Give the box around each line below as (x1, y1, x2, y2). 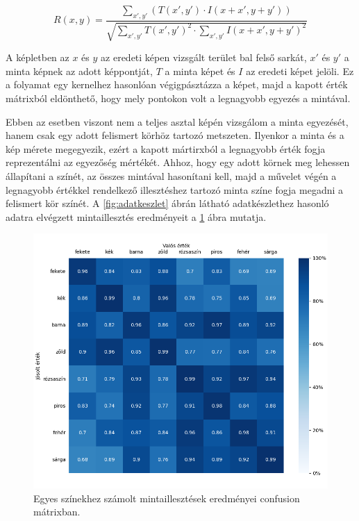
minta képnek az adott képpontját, (6, 63, 153, 78)
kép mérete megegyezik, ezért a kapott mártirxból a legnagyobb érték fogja (6, 141, 326, 156)
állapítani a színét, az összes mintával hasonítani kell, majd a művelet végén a (6, 168, 337, 183)
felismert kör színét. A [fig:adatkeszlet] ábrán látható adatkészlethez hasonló (6, 196, 329, 210)
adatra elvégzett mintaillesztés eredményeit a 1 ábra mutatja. (6, 209, 267, 224)
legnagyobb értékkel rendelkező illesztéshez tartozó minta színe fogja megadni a (6, 182, 344, 197)
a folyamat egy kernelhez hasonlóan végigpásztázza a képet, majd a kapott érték (6, 77, 348, 92)
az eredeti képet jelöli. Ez (246, 63, 354, 78)
